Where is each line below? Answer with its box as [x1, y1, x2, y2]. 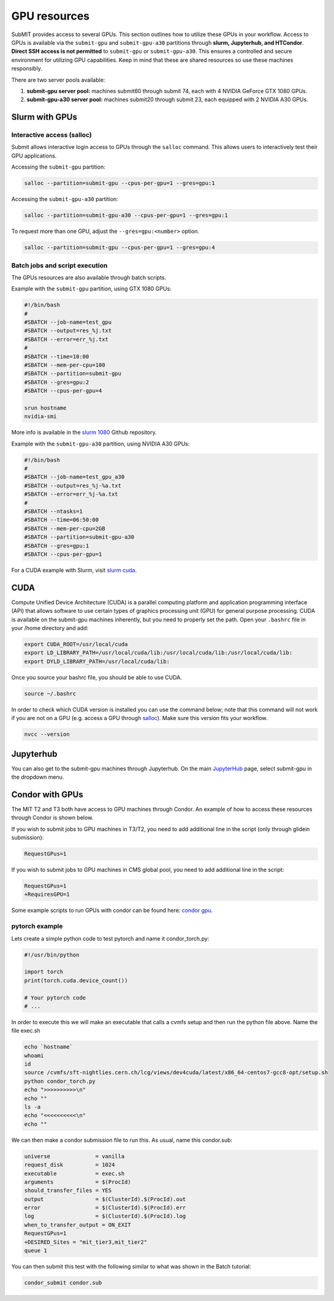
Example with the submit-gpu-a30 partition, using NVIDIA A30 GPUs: [11, 440, 190, 447]
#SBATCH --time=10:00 [24, 353, 89, 360]
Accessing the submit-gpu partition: [11, 163, 105, 171]
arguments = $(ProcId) [24, 1178, 131, 1185]
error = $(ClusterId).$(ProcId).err [24, 1204, 186, 1212]
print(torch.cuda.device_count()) [24, 977, 128, 984]
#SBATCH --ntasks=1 [24, 508, 83, 515]
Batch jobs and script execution [11, 261, 108, 270]
